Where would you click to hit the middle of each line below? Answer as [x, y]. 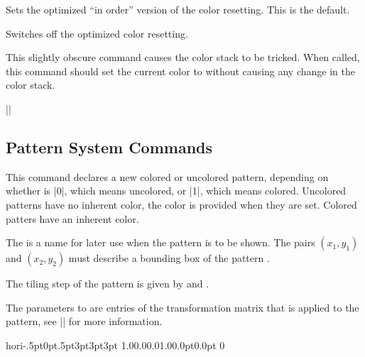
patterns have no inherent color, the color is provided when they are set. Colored [181, 204]
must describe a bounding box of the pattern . [169, 258]
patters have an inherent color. [72, 218]
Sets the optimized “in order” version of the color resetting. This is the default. [178, 9]
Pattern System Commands [109, 147]
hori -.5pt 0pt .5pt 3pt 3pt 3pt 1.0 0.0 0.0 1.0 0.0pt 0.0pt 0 [115, 345]
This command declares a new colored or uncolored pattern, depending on [167, 176]
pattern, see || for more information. [84, 321]
